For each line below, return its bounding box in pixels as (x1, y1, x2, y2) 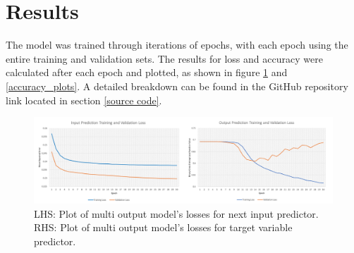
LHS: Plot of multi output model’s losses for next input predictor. (34, 206, 319, 221)
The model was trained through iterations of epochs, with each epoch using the (6, 37, 348, 52)
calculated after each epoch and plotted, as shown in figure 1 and (6, 65, 288, 80)
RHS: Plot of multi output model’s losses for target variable (34, 220, 293, 235)
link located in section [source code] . (6, 92, 162, 107)
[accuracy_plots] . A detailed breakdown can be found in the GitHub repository (6, 78, 348, 93)
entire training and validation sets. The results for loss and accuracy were (6, 51, 323, 66)
